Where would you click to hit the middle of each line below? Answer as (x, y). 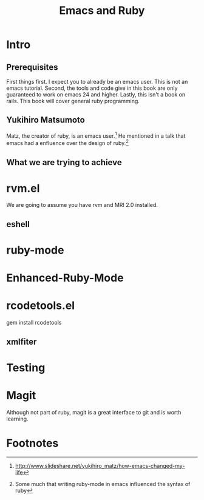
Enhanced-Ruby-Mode (65, 278)
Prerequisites (32, 67)
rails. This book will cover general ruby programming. (73, 101)
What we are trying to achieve (64, 162)
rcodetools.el (40, 306)
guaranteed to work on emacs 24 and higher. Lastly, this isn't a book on (96, 94)
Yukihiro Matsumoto (46, 120)
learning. (17, 419)
